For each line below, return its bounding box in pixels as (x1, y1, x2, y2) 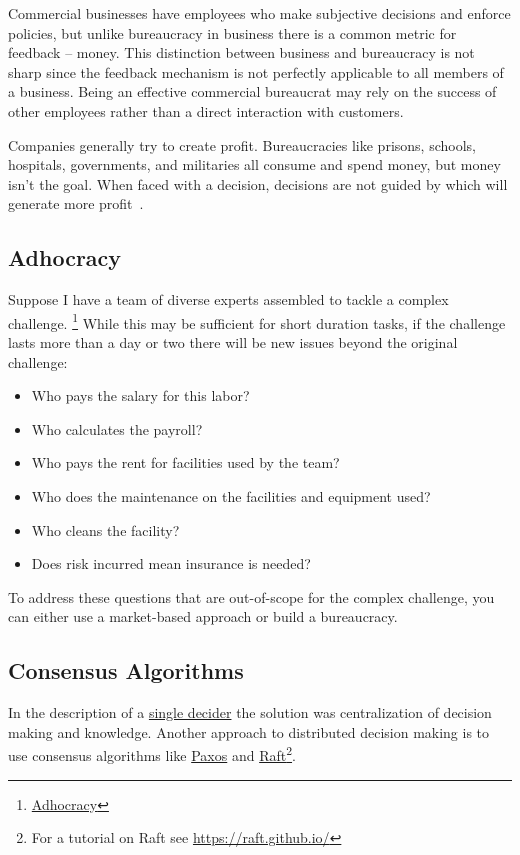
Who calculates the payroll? (31, 418, 203, 439)
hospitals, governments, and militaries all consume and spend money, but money (8, 154, 501, 175)
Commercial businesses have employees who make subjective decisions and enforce (8, 3, 511, 23)
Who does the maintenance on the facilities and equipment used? (31, 485, 431, 506)
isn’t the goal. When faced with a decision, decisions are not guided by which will (8, 173, 508, 194)
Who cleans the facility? (31, 519, 180, 540)
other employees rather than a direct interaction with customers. (8, 100, 404, 121)
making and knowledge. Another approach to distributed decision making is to (8, 721, 490, 742)
